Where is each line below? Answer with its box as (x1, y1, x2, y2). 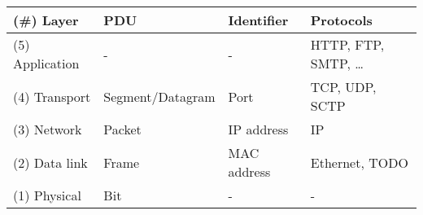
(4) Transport (13, 86, 91, 106)
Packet (103, 120, 142, 138)
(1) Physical (13, 186, 81, 204)
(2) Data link (13, 152, 88, 172)
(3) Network (13, 120, 82, 138)
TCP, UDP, (310, 77, 377, 96)
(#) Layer (13, 11, 79, 29)
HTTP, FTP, (310, 35, 385, 54)
